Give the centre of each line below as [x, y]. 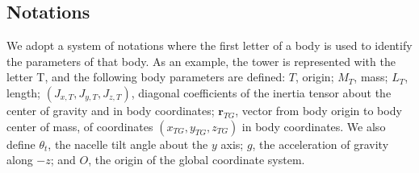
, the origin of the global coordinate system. [197, 160]
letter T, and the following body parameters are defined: [146, 77]
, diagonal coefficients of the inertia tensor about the [261, 92]
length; [24, 92]
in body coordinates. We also [314, 126]
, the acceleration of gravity [321, 144]
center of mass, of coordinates [80, 126]
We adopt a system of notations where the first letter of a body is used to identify [209, 45]
